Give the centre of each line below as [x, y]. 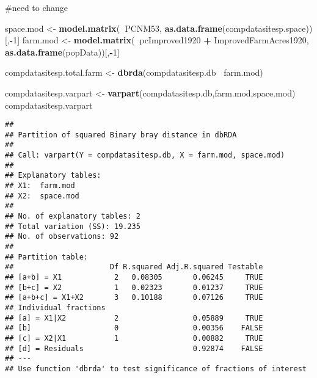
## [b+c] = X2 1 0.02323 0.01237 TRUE [134, 287]
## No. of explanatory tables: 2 [73, 216]
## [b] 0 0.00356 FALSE [134, 328]
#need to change [37, 7]
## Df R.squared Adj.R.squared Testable [134, 267]
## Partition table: [47, 257]
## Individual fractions [55, 307]
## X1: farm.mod [40, 186]
